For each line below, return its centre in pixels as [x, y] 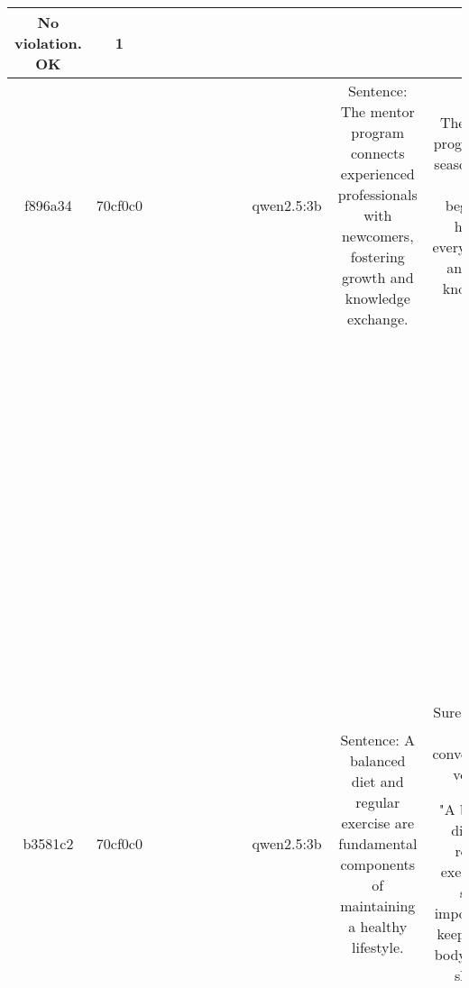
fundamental [378, 843]
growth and [377, 277]
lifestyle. [378, 947]
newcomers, [377, 236]
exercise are [378, 823]
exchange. [377, 319]
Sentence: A [378, 740]
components [378, 864]
